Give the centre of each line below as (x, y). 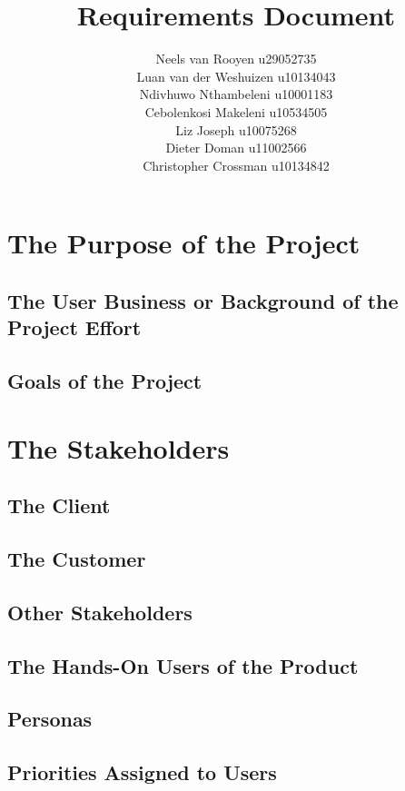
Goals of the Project (105, 381)
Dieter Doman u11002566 (236, 148)
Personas (50, 719)
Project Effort (74, 327)
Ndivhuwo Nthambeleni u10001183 (236, 94)
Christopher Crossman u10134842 (236, 165)
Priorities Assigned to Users (142, 772)
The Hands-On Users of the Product (183, 665)
